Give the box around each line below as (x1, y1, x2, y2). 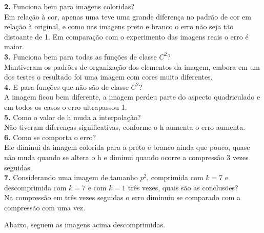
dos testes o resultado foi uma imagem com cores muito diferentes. (4, 71, 213, 82)
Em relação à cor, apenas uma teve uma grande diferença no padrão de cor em (4, 11, 251, 22)
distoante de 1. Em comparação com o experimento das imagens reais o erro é (4, 31, 249, 42)
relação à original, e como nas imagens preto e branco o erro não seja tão (4, 21, 234, 32)
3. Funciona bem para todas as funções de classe (4, 51, 157, 62)
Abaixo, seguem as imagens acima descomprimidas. (4, 219, 165, 230)
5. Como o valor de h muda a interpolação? (4, 111, 141, 122)
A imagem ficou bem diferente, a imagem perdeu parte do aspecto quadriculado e (4, 91, 260, 102)
